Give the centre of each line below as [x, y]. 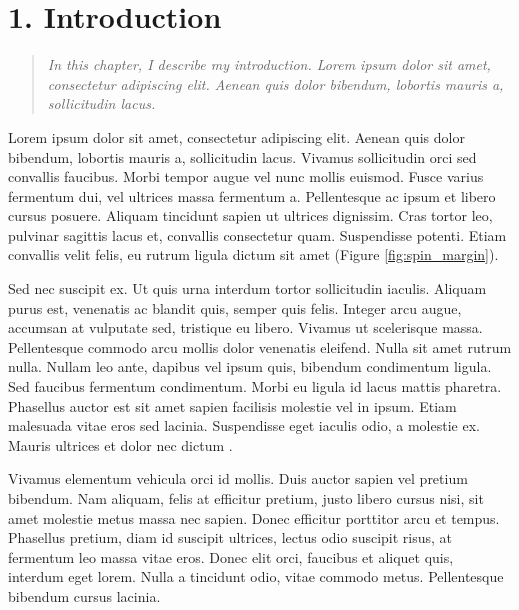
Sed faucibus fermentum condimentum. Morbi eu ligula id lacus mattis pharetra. [255, 386]
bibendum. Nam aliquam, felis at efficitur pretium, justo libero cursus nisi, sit [246, 498]
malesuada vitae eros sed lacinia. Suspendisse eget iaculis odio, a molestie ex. [244, 425]
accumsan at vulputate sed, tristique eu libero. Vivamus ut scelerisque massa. [245, 327]
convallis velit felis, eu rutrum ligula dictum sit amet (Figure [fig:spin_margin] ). [253, 254]
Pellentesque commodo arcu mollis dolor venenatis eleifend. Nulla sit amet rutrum [260, 346]
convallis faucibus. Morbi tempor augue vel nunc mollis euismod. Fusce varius [246, 176]
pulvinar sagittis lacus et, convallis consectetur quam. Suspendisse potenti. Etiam [257, 234]
